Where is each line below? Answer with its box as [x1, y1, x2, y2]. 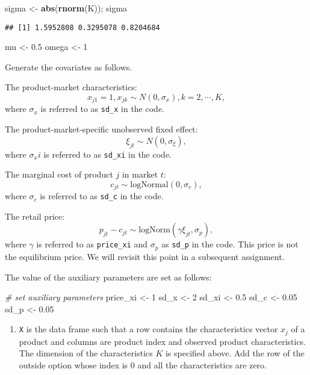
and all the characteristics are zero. [137, 358, 267, 371]
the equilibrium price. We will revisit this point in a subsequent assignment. [5, 250, 285, 262]
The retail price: [5, 209, 64, 222]
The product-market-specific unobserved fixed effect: [5, 123, 198, 135]
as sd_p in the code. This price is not [161, 238, 299, 250]
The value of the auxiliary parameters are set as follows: [5, 270, 212, 283]
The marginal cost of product [5, 168, 113, 181]
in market [122, 168, 158, 181]
